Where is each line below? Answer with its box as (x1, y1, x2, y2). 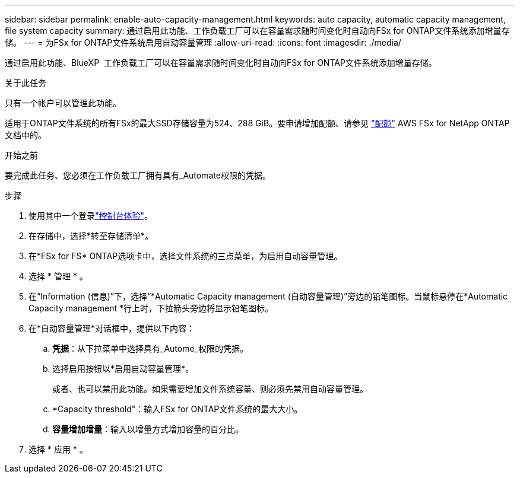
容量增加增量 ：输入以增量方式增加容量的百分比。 (52, 424, 243, 434)
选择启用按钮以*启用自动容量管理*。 (52, 364, 194, 374)
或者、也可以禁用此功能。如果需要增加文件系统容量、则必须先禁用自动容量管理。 (52, 384, 368, 394)
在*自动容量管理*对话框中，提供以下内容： (28, 323, 195, 333)
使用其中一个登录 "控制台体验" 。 (28, 211, 153, 221)
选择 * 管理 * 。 (28, 271, 88, 281)
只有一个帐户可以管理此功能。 (5, 98, 121, 108)
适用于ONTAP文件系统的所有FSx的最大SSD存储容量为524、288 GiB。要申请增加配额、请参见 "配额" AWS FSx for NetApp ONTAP (5, 118, 510, 128)
